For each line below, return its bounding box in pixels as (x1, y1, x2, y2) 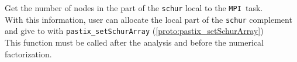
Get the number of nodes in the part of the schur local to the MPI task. (5, 2, 263, 13)
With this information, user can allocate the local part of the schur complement (5, 13, 292, 25)
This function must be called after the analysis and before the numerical (5, 36, 264, 48)
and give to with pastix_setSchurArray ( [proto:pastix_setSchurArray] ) (5, 25, 264, 37)
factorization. (5, 47, 52, 60)
